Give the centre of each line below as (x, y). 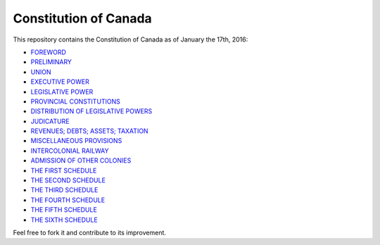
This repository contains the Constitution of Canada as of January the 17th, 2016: (131, 39)
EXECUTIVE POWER (60, 82)
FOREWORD (49, 52)
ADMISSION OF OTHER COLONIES (81, 161)
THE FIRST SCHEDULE (64, 170)
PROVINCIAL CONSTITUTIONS (76, 101)
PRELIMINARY (51, 62)
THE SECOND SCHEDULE (68, 180)
